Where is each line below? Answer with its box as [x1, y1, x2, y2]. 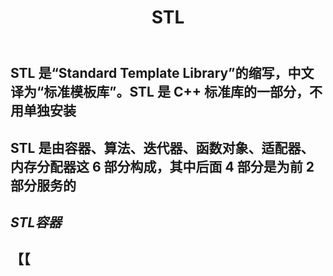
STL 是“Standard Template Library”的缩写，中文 [10, 65, 315, 82]
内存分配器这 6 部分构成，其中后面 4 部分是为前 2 [10, 158, 315, 175]
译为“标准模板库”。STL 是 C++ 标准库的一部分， [10, 84, 310, 101]
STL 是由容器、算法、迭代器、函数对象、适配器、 [10, 139, 315, 156]
